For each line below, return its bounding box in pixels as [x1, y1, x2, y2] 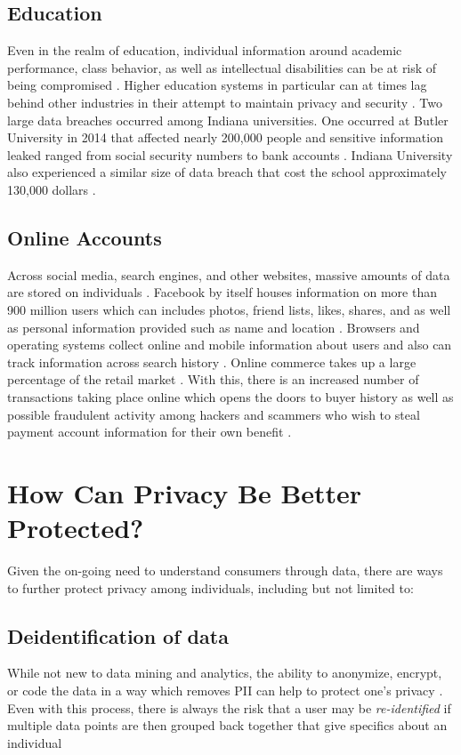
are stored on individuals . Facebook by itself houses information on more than [7, 283, 438, 301]
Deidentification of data [7, 622, 229, 649]
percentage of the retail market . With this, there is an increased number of [7, 370, 419, 389]
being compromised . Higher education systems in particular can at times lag [7, 76, 427, 94]
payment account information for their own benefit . [7, 422, 292, 441]
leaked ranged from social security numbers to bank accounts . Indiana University [7, 145, 453, 164]
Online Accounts [7, 223, 162, 251]
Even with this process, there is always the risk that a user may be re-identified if [7, 698, 451, 717]
